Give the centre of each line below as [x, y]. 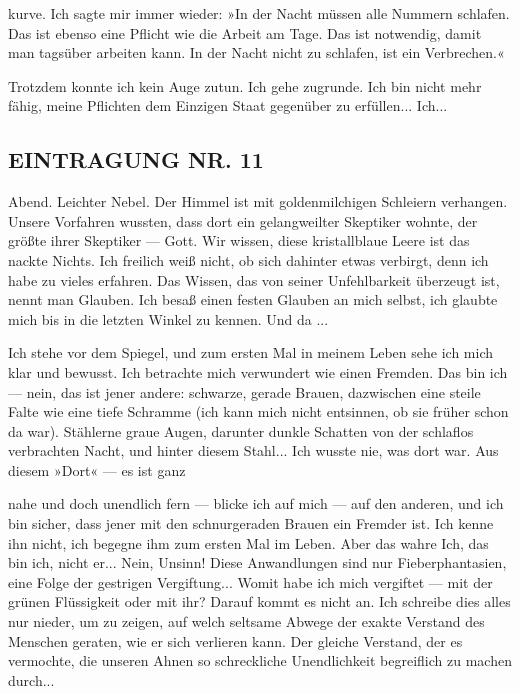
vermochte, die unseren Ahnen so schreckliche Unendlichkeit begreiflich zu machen [260, 660]
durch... [31, 679]
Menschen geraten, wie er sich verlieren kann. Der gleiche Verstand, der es [235, 640]
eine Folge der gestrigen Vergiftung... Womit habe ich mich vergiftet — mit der [250, 581]
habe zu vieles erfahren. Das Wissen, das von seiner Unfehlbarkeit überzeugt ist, [254, 279]
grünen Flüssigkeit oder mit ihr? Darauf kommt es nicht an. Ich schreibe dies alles [259, 601]
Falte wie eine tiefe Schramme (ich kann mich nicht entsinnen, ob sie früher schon [258, 411]
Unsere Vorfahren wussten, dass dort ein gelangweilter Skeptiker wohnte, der [243, 220]
